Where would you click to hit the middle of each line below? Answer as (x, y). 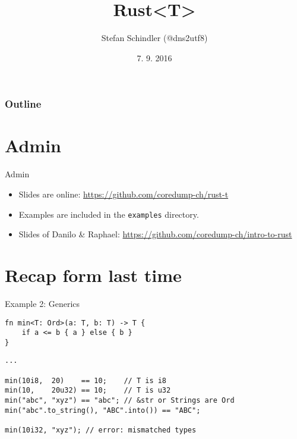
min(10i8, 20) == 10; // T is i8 (86, 380)
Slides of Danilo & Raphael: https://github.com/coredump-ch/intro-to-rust (155, 234)
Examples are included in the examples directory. (109, 214)
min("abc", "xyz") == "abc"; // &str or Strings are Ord (120, 401)
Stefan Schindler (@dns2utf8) (154, 38)
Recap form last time (93, 275)
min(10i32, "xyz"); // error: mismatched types (101, 430)
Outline (23, 104)
